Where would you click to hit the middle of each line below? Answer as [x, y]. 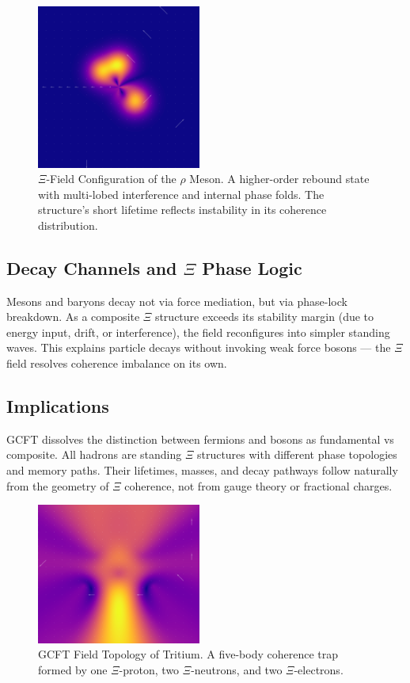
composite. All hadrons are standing [94, 454]
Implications [58, 406]
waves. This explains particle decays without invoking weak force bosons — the [199, 347]
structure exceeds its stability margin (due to [264, 317]
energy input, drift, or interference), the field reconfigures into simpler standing [198, 332]
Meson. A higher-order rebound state [279, 179]
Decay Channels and [92, 267]
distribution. [68, 225]
